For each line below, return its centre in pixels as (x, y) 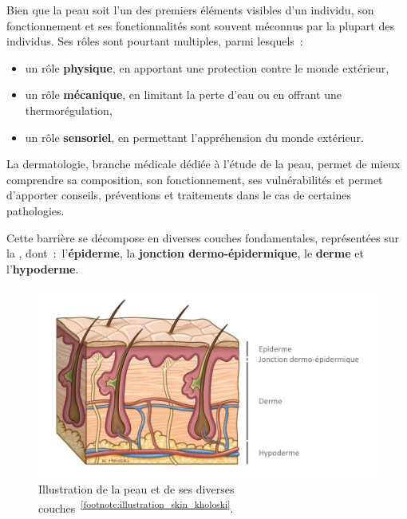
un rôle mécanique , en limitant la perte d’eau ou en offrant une (183, 94)
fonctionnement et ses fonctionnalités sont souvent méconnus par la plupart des (200, 25)
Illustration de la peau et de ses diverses (136, 489)
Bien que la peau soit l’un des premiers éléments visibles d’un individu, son (190, 10)
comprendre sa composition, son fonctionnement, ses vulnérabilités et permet (195, 179)
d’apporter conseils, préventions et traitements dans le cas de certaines (179, 195)
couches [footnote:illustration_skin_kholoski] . (136, 507)
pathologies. (36, 210)
